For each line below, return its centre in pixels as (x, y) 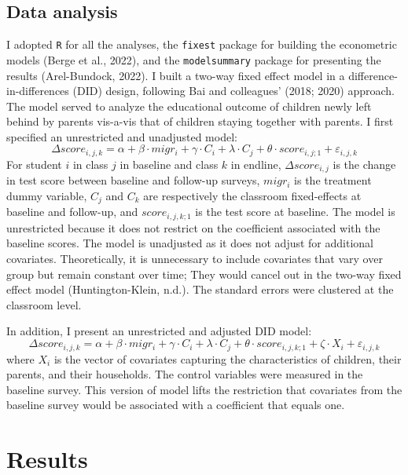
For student (34, 164)
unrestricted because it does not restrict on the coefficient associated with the (193, 227)
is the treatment (333, 180)
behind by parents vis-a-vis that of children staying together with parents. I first (200, 121)
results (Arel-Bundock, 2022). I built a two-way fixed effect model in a (176, 75)
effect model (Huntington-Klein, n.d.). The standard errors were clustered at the (200, 289)
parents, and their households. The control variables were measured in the (185, 374)
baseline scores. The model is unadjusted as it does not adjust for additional (190, 243)
